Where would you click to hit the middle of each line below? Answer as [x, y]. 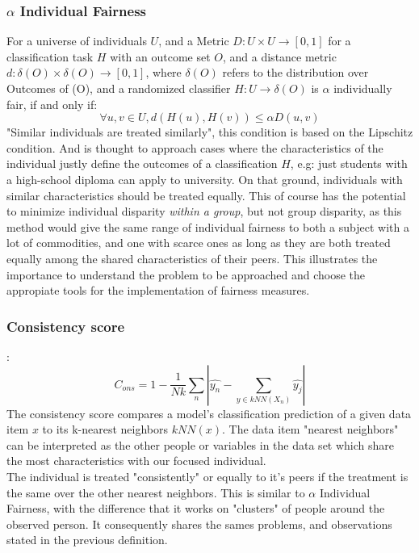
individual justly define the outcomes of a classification [142, 163]
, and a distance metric [280, 56]
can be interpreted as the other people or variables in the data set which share [201, 444]
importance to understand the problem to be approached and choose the [186, 274]
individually [363, 88]
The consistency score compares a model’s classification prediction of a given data [209, 413]
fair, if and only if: [52, 104]
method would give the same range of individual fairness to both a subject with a [208, 226]
